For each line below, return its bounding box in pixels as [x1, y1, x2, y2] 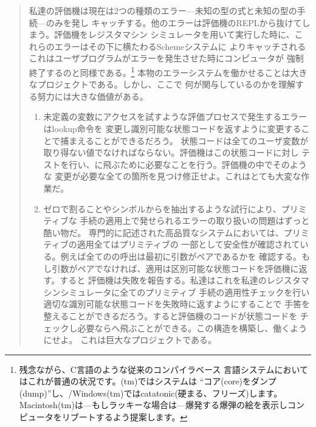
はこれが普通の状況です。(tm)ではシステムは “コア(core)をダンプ [19, 375, 276, 387]
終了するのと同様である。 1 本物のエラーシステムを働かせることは [29, 64, 290, 78]
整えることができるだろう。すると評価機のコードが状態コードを [43, 309, 298, 322]
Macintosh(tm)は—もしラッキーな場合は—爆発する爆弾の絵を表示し [19, 398, 287, 411]
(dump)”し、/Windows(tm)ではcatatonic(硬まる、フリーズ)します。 [19, 386, 283, 399]
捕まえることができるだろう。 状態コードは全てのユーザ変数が [60, 134, 309, 147]
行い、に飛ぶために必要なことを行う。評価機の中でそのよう [69, 158, 307, 170]
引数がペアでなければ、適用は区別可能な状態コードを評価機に [52, 262, 299, 274]
